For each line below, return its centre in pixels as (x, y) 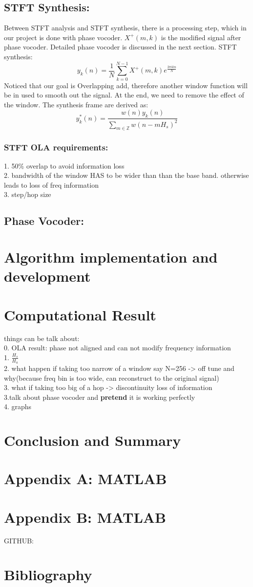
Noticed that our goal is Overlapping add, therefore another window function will (126, 85)
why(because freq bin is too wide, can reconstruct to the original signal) (112, 378)
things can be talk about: (42, 338)
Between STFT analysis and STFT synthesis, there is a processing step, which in (125, 28)
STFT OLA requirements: (56, 147)
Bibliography (48, 574)
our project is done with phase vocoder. (63, 37)
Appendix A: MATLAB (85, 478)
